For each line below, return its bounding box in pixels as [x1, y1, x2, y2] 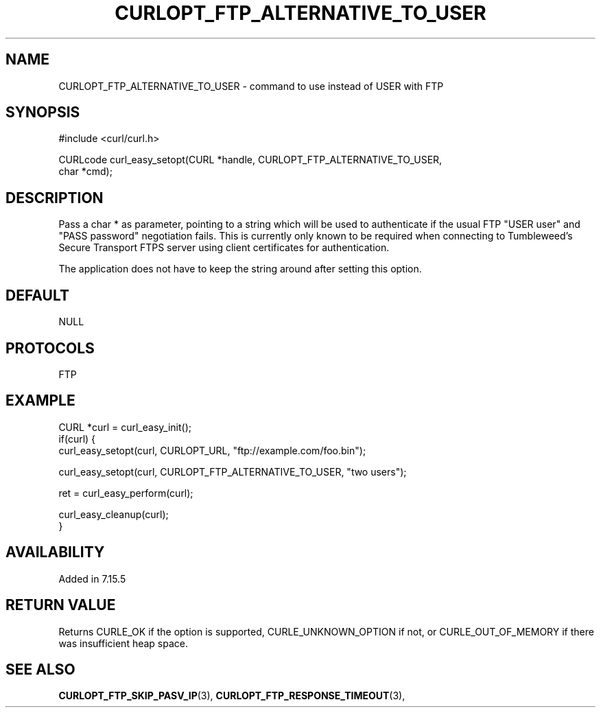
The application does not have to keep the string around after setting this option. [58, 263, 422, 275]
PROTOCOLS [5, 339, 95, 357]
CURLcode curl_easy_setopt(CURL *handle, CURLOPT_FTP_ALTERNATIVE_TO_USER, [58, 154, 443, 166]
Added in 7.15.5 [58, 572, 126, 585]
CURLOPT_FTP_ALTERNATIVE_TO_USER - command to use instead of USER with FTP [58, 80, 444, 92]
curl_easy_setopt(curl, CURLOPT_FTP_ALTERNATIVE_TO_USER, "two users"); [58, 465, 407, 478]
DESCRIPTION [5, 189, 104, 207]
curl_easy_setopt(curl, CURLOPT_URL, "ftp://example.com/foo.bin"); [58, 444, 366, 456]
